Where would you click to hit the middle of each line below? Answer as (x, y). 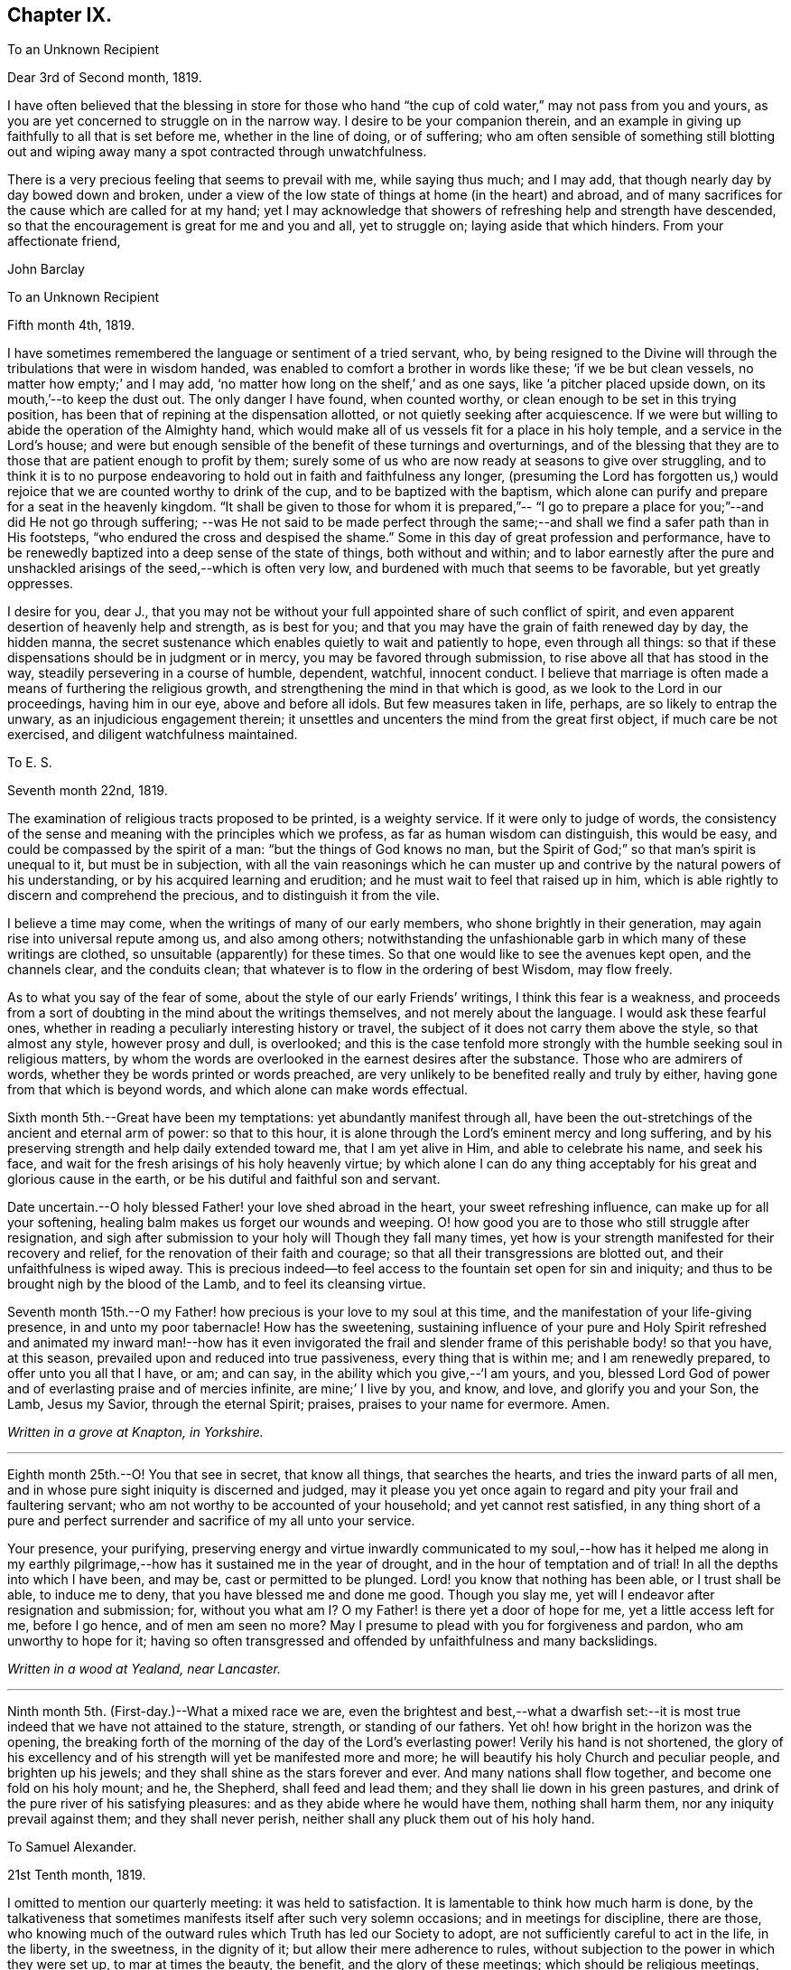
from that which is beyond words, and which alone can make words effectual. (238, 1090)
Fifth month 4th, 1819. (71, 325)
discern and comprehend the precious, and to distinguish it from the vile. (224, 896)
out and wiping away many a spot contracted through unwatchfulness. (217, 152)
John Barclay (46, 269)
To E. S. (30, 763)
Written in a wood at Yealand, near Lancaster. (144, 1669)
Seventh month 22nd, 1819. (88, 791)
